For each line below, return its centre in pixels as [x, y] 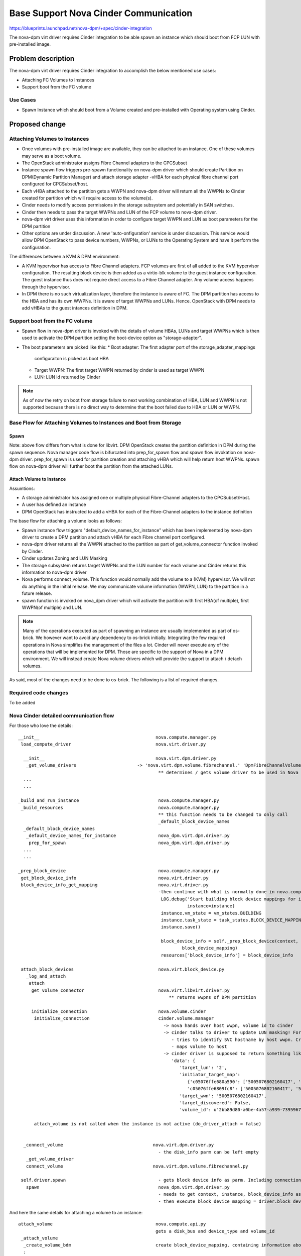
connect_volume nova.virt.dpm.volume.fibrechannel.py [137, 1166]
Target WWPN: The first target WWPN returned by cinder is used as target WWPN [119, 370]
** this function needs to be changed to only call [223, 815]
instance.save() [181, 927]
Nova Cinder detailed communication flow [62, 715]
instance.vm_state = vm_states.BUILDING [211, 913]
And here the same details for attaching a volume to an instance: [76, 1212]
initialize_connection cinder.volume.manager [124, 1018]
